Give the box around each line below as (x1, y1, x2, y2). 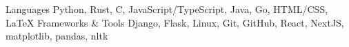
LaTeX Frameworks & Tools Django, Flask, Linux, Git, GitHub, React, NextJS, (6, 15, 344, 29)
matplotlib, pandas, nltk (6, 29, 108, 43)
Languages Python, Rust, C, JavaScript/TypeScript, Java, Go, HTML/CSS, (6, 2, 328, 16)
